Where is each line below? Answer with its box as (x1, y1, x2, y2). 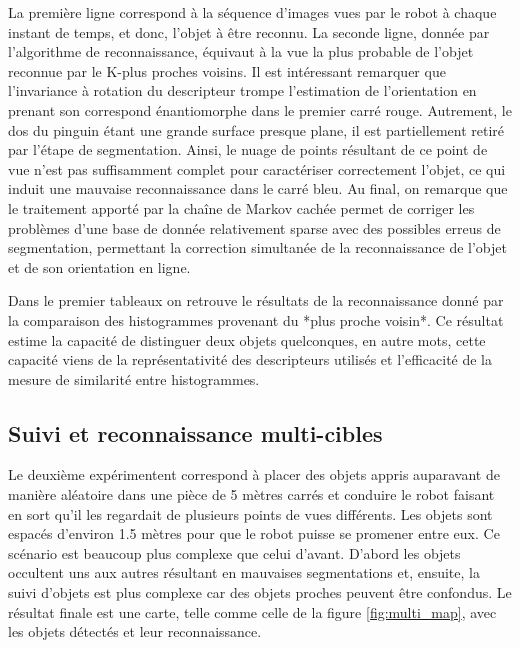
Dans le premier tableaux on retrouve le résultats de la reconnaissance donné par (8, 290, 504, 311)
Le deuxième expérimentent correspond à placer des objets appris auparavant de (8, 464, 500, 485)
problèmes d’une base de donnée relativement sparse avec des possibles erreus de (8, 217, 501, 238)
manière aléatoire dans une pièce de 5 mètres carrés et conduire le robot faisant (8, 484, 495, 505)
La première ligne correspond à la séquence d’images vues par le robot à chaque (8, 2, 497, 22)
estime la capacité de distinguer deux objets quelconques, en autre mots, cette (8, 329, 486, 350)
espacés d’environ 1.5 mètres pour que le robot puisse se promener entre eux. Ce (8, 523, 500, 544)
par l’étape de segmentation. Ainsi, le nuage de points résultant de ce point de (8, 139, 488, 160)
